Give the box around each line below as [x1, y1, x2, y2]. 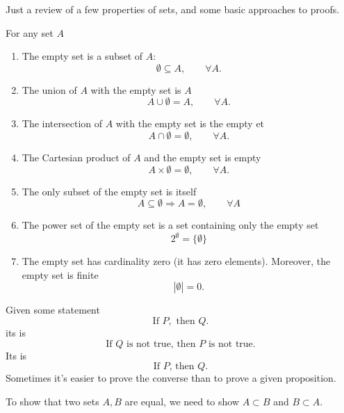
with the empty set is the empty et [115, 116, 265, 131]
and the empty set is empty [144, 149, 261, 164]
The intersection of [22, 116, 103, 131]
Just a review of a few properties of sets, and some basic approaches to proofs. [6, 2, 340, 16]
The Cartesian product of [22, 149, 131, 164]
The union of [22, 82, 77, 97]
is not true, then [126, 339, 196, 349]
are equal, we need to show [124, 394, 240, 408]
